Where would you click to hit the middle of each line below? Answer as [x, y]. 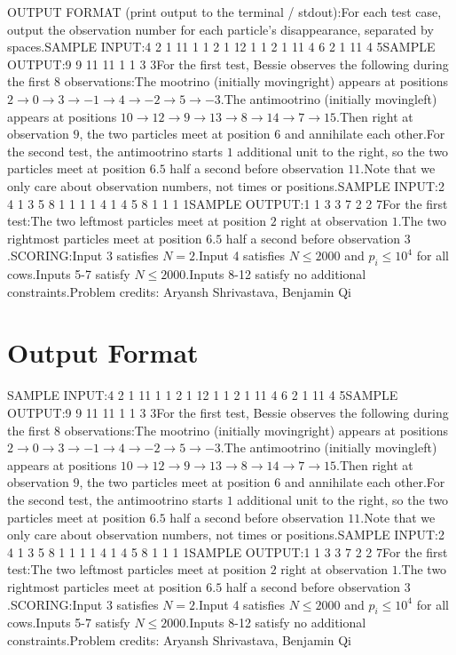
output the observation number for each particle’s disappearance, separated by [220, 29]
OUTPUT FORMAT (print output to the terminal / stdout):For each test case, [224, 12]
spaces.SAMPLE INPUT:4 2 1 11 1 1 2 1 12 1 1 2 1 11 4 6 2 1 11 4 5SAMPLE [221, 47]
